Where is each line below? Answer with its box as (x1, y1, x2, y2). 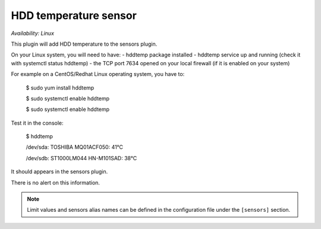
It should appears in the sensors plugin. (11, 168, 108, 175)
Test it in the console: (11, 119, 64, 126)
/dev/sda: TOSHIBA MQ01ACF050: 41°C (26, 144, 124, 151)
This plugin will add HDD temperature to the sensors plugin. (11, 40, 158, 47)
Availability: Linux (11, 30, 55, 37)
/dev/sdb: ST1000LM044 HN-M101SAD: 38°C (26, 154, 137, 161)
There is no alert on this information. (11, 179, 100, 186)
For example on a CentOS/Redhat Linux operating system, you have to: (11, 71, 185, 78)
